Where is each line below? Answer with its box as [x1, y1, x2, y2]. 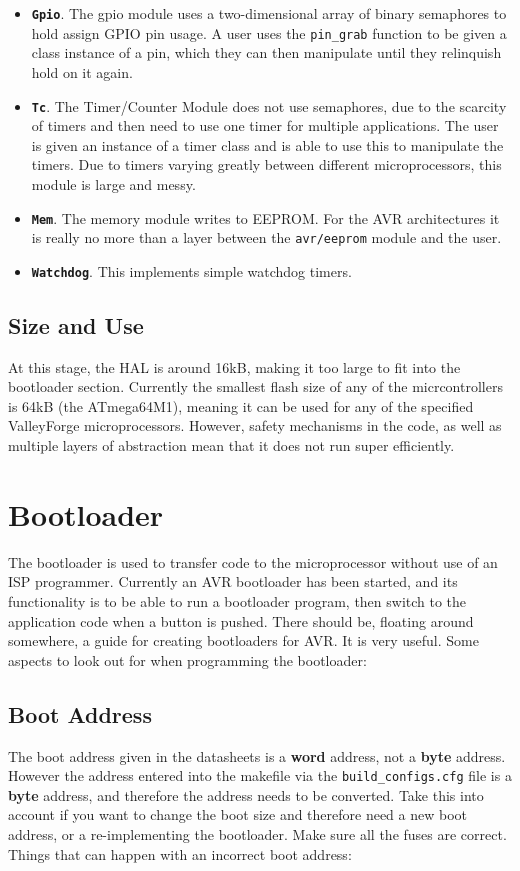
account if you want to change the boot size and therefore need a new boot [8, 804, 468, 825]
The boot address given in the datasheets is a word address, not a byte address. [8, 745, 506, 766]
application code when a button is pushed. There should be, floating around [8, 610, 474, 631]
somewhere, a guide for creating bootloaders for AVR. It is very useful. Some [8, 630, 479, 651]
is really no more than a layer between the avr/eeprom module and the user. [31, 227, 502, 248]
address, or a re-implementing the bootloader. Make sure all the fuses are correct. [8, 824, 507, 844]
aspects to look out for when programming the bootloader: [8, 649, 367, 670]
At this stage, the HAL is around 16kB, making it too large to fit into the [8, 356, 461, 377]
